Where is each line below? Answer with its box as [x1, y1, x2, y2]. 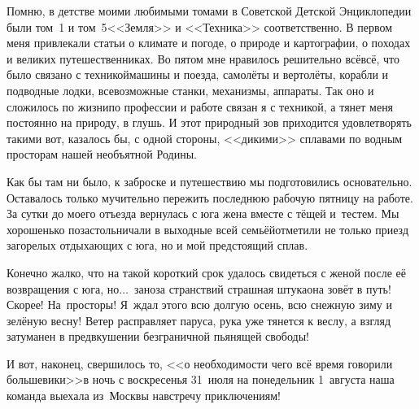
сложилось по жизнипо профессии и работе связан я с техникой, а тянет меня [7, 98, 394, 115]
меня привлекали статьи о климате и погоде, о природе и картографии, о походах [7, 34, 411, 51]
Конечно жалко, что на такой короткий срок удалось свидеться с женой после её [7, 263, 406, 281]
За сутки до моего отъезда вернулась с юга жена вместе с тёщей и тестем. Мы [7, 205, 399, 222]
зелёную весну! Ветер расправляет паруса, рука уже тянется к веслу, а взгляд [7, 311, 391, 329]
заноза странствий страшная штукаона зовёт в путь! [134, 280, 391, 297]
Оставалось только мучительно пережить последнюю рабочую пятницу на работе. [7, 189, 413, 206]
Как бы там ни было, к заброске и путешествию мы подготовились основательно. [7, 172, 412, 189]
